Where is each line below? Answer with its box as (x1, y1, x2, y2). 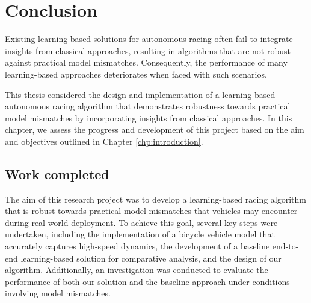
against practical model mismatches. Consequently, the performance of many (5, 56, 288, 69)
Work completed (5, 164, 109, 183)
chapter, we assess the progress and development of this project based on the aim (5, 123, 304, 136)
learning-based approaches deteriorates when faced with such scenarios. (5, 67, 267, 80)
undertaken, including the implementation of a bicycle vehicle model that (5, 228, 275, 240)
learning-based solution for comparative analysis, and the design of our (20, 251, 282, 264)
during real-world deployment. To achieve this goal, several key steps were (5, 216, 278, 228)
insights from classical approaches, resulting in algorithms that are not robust (5, 44, 291, 57)
